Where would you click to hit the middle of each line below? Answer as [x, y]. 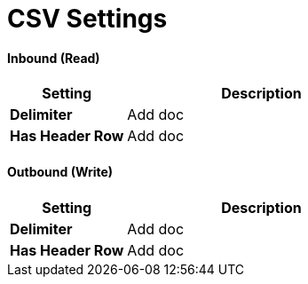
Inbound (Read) [54, 58]
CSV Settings [87, 19]
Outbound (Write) [60, 171]
